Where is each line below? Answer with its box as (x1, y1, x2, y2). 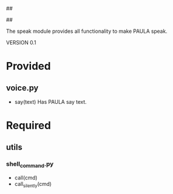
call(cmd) (14, 174, 38, 181)
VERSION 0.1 (6, 39, 37, 46)
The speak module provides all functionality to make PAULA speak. (6, 28, 168, 35)
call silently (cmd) (14, 181, 52, 189)
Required (6, 119, 51, 132)
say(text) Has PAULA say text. (14, 98, 87, 105)
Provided (6, 60, 51, 73)
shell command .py (6, 159, 54, 169)
